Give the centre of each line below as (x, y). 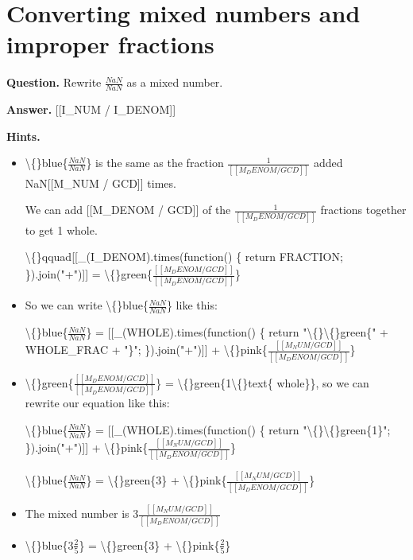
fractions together (363, 210)
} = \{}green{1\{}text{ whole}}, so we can (262, 382)
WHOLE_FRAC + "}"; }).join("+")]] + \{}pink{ (146, 350)
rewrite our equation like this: (97, 403)
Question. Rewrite (54, 82)
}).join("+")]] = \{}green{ (89, 274)
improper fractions (110, 44)
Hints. (23, 136)
